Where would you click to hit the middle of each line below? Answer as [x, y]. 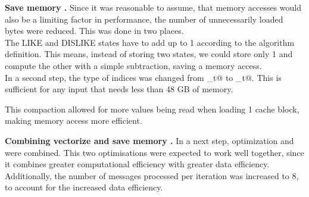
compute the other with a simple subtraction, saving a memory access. [133, 65]
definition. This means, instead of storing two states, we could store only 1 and [149, 54]
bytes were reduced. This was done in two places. [94, 31]
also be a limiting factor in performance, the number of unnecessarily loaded [144, 19]
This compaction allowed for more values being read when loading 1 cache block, [152, 109]
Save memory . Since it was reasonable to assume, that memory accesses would [153, 7]
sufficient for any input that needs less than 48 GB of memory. [119, 89]
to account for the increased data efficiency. [84, 187]
